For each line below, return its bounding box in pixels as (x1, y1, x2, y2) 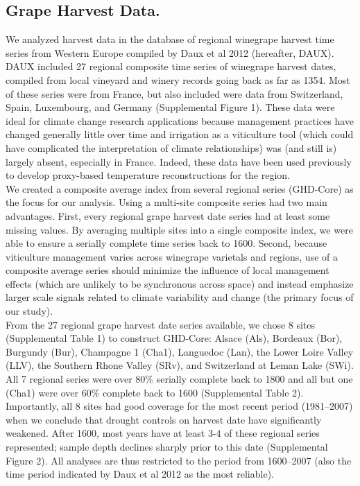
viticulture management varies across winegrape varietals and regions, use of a (6, 249, 338, 263)
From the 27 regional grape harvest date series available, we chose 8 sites (6, 317, 316, 331)
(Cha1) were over (6, 385, 79, 399)
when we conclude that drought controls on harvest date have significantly (6, 412, 322, 426)
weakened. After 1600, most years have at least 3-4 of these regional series (6, 426, 320, 440)
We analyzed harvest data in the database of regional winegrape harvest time (6, 32, 334, 46)
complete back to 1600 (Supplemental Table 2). (103, 385, 304, 399)
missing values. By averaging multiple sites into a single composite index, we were (6, 222, 353, 236)
